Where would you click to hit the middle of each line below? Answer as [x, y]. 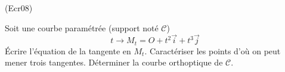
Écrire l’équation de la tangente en [68, 50]
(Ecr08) [19, 8]
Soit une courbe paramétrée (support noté [82, 27]
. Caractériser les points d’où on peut [213, 50]
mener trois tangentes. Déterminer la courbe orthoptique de [114, 62]
